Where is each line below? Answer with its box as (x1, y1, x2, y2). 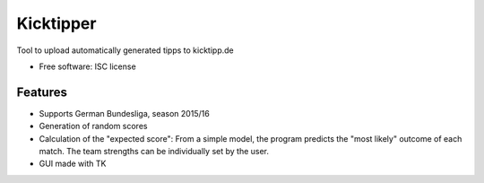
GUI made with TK (39, 158, 107, 170)
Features (16, 84, 67, 100)
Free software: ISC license (39, 61, 136, 72)
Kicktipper (16, 13, 97, 33)
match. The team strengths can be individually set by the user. (39, 146, 269, 157)
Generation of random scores (39, 121, 148, 132)
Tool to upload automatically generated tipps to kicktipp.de (16, 45, 234, 56)
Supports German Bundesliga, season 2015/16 (39, 108, 210, 118)
